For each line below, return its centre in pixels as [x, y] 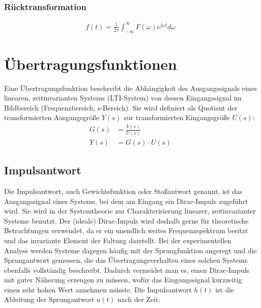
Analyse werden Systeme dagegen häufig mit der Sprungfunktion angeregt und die [130, 250]
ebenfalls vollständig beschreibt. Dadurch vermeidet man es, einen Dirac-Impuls [127, 270]
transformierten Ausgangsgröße [52, 117]
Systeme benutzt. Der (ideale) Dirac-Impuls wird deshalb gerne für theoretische [126, 220]
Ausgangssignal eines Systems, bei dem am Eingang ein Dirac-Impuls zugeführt [126, 201]
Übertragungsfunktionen [91, 64]
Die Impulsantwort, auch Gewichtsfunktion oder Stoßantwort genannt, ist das [123, 191]
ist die [225, 289]
